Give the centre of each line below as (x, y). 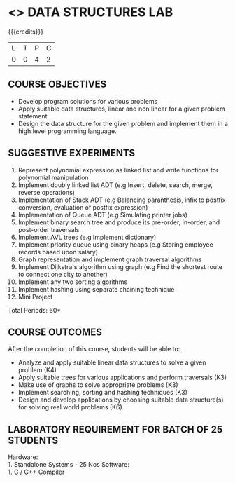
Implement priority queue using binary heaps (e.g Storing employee (115, 244)
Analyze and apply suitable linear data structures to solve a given (112, 362)
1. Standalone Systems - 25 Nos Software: (69, 465)
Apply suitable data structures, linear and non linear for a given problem (122, 109)
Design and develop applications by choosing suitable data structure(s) (121, 400)
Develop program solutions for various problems (88, 101)
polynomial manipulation (54, 177)
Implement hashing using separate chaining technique (96, 289)
